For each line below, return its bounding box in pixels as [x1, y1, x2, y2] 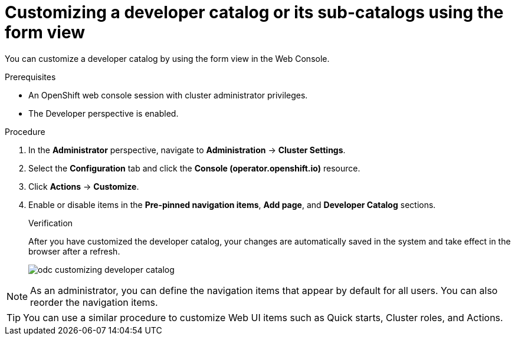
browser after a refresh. [28, 246, 120, 256]
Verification [28, 217, 73, 228]
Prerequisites [5, 71, 56, 82]
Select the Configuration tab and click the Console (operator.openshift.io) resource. [28, 163, 360, 173]
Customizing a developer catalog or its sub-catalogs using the [5, 2, 504, 22]
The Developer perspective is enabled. [28, 108, 179, 118]
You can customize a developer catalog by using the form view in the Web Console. [5, 53, 330, 64]
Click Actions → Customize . [28, 181, 139, 192]
